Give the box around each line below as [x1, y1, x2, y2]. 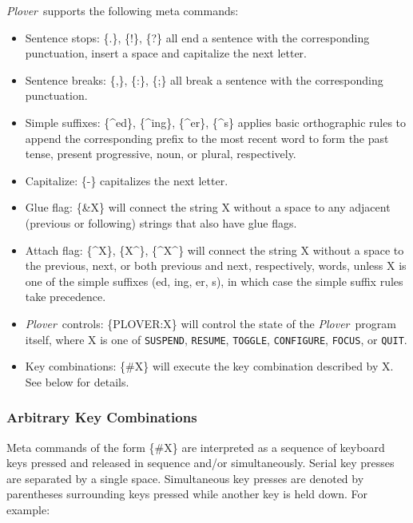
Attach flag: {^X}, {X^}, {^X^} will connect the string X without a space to [25, 241, 404, 258]
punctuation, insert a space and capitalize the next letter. [25, 45, 307, 61]
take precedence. [25, 288, 106, 305]
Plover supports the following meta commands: [6, 2, 239, 18]
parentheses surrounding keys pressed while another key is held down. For [6, 485, 368, 502]
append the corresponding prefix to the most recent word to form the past [25, 129, 389, 146]
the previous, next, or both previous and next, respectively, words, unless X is [25, 257, 407, 274]
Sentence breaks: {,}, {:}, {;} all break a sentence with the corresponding [25, 71, 383, 88]
